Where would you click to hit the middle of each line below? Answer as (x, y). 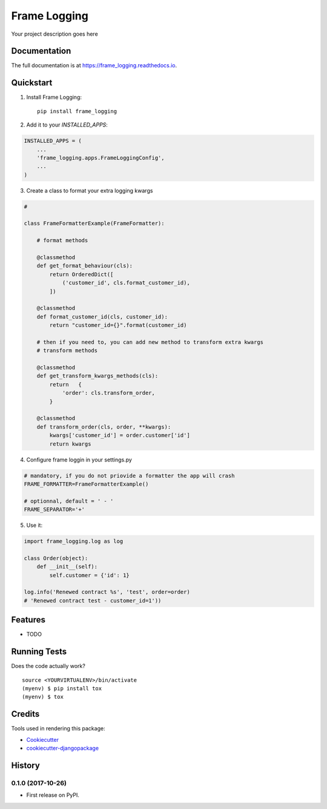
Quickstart (32, 83)
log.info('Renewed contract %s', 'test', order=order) (107, 592)
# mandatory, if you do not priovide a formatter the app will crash (129, 476)
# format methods (62, 240)
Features (28, 620)
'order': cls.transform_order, (109, 393)
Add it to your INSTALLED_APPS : (67, 125)
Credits (25, 714)
